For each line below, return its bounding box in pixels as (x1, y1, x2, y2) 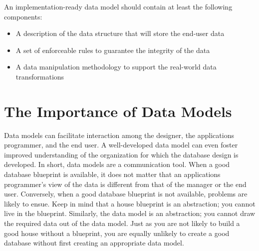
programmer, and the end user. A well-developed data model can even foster (4, 139, 238, 150)
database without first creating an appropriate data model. (4, 237, 184, 248)
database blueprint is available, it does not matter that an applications (4, 169, 221, 179)
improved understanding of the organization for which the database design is (4, 149, 239, 159)
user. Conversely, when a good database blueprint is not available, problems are (4, 188, 248, 199)
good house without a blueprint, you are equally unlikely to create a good (4, 227, 230, 238)
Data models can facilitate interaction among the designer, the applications (4, 129, 234, 140)
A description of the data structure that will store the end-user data (15, 28, 225, 38)
